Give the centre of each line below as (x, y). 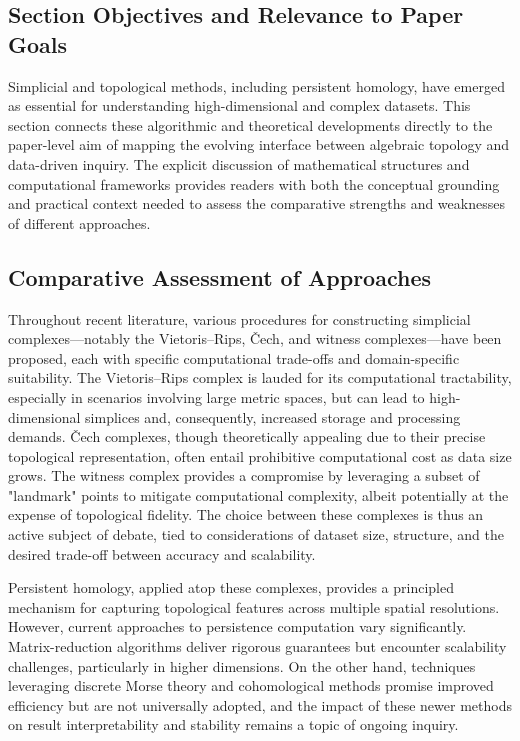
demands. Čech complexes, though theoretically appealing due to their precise (247, 436)
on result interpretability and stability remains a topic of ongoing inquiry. (233, 724)
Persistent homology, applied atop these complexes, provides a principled (231, 587)
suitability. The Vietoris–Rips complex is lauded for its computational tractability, (260, 377)
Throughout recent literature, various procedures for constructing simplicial (239, 318)
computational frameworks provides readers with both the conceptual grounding (254, 183)
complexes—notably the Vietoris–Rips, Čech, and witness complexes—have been (255, 338)
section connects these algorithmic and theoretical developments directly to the (250, 124)
